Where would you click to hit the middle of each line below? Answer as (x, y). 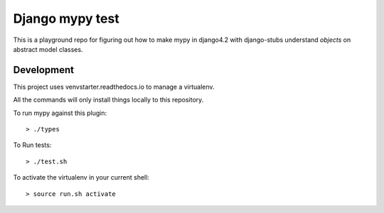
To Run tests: (32, 145)
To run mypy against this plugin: (60, 113)
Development (44, 70)
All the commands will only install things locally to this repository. (108, 100)
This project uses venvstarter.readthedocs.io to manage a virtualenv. (114, 87)
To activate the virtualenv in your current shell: (81, 177)
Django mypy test (66, 18)
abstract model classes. (48, 49)
